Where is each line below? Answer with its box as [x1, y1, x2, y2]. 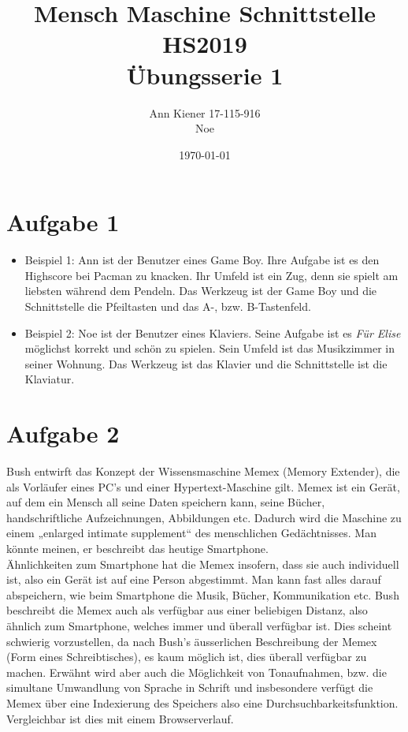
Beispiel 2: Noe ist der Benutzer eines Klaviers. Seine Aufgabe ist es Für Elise [24, 324, 401, 341]
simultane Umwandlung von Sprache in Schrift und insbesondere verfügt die [6, 679, 373, 696]
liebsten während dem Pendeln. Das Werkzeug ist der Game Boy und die [24, 282, 377, 299]
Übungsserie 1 [126, 58, 284, 91]
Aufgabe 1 [6, 206, 120, 238]
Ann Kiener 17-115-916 [149, 104, 261, 121]
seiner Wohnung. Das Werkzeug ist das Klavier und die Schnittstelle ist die [24, 355, 388, 372]
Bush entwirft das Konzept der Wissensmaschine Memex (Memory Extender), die [6, 463, 400, 480]
